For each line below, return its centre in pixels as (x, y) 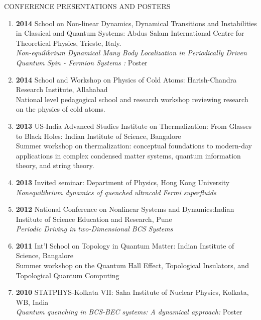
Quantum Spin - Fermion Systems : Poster (82, 62)
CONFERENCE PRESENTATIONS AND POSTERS (87, 6)
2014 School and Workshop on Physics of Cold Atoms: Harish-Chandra (126, 79)
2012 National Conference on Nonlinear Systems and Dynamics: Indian (125, 209)
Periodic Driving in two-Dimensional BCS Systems (94, 229)
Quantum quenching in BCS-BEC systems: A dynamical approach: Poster (129, 312)
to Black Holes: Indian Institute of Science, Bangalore (98, 136)
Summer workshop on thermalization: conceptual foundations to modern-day (134, 146)
